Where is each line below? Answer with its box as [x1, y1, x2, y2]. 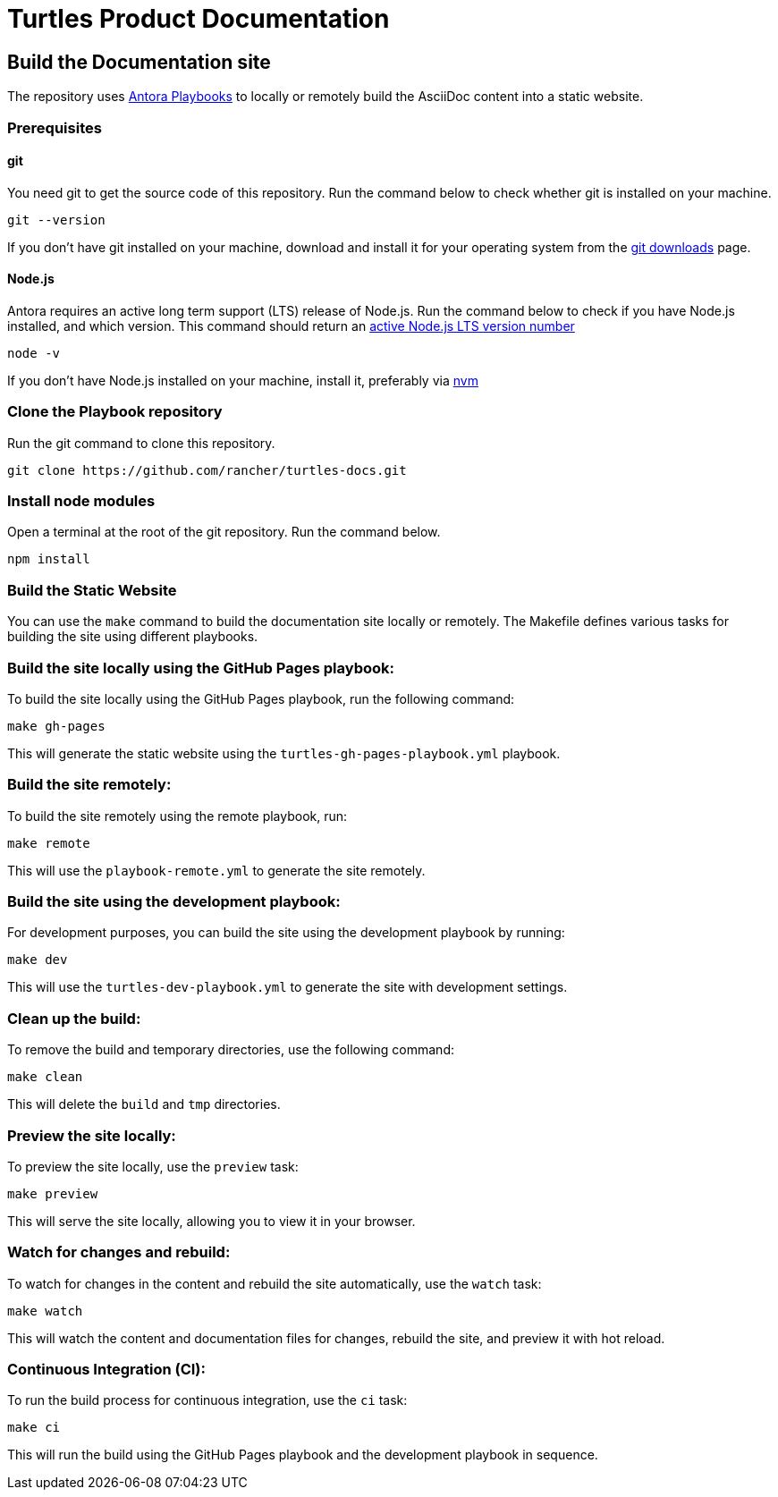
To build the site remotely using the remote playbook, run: [7, 808, 348, 824]
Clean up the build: [7, 1009, 141, 1028]
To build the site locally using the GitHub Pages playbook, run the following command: [7, 690, 515, 706]
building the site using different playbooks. [7, 629, 258, 645]
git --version [7, 212, 106, 227]
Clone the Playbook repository [7, 402, 223, 421]
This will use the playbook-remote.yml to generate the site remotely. [7, 862, 426, 878]
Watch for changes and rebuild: [7, 1243, 231, 1262]
